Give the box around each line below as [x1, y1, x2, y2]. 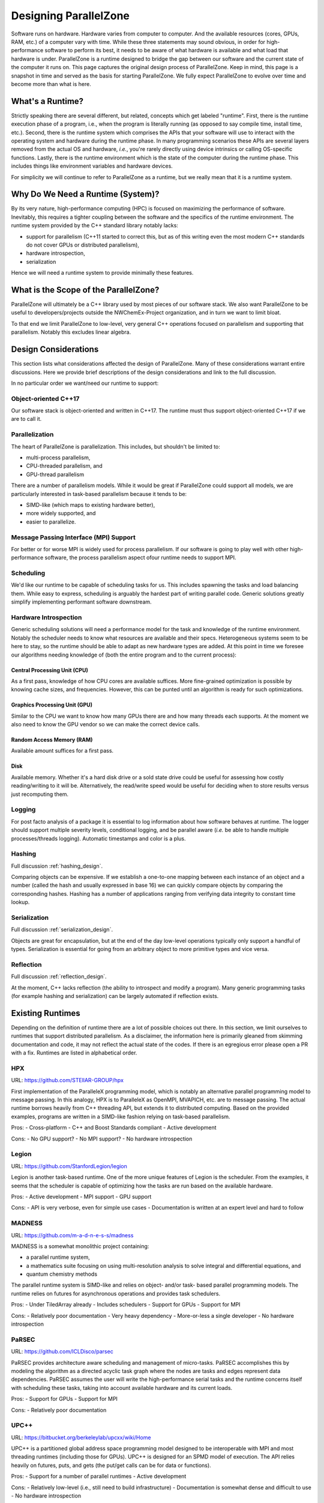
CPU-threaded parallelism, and [26, 462, 103, 470]
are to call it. [11, 415, 42, 423]
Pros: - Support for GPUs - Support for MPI [11, 1395, 118, 1403]
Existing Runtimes [11, 1008, 80, 1018]
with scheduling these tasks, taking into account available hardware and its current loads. [11, 1384, 233, 1391]
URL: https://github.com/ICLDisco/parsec [11, 1348, 113, 1355]
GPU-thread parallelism [26, 471, 84, 478]
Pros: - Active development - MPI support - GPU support [11, 1193, 152, 1200]
